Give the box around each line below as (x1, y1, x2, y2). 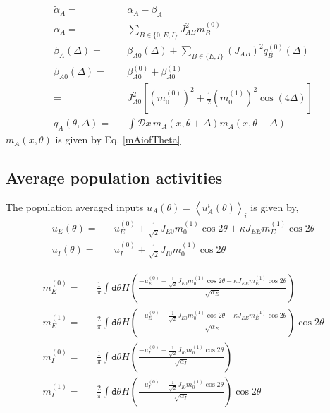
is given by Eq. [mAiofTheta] (55, 132, 181, 147)
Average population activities (6, 167, 223, 188)
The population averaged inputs (6, 199, 144, 214)
